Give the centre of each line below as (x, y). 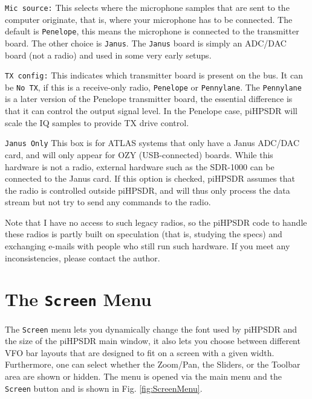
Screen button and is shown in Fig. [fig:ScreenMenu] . (104, 388)
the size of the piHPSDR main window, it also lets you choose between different (153, 341)
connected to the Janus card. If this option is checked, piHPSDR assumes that (150, 178)
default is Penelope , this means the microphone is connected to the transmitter (152, 31)
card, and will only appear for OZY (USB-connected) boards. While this (139, 154)
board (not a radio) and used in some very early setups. (108, 55)
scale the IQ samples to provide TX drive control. (97, 122)
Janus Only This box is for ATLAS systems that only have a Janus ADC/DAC (152, 143)
